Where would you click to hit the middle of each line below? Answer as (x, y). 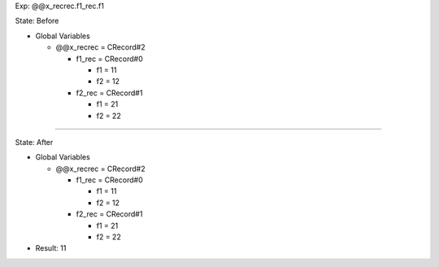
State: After (34, 142)
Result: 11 (51, 248)
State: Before (37, 21)
